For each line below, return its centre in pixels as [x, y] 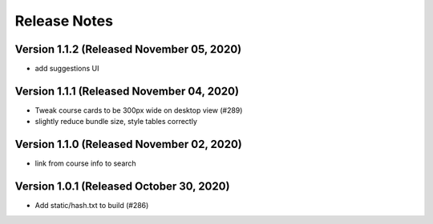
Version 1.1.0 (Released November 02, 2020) [128, 144]
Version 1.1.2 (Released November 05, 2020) [128, 49]
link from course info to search [85, 163]
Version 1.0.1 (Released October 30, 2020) [122, 187]
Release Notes [64, 21]
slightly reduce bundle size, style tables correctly [116, 122]
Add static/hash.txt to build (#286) [92, 206]
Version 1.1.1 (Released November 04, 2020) [127, 91]
